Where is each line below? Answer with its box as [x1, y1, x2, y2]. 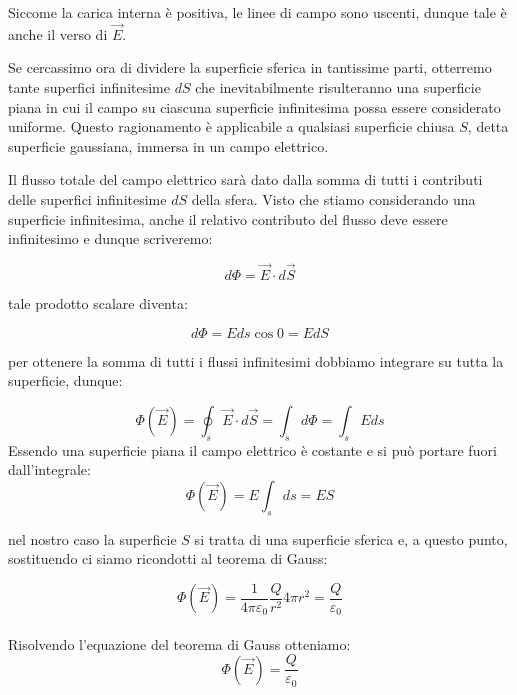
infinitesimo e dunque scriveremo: [8, 228, 213, 249]
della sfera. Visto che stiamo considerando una [191, 188, 476, 209]
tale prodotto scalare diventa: [8, 292, 188, 313]
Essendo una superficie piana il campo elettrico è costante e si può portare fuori [8, 439, 497, 460]
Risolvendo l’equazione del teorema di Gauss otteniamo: [8, 633, 351, 654]
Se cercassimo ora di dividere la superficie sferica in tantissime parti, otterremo [8, 57, 492, 78]
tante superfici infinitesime [8, 77, 170, 97]
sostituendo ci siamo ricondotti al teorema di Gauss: [8, 548, 328, 569]
